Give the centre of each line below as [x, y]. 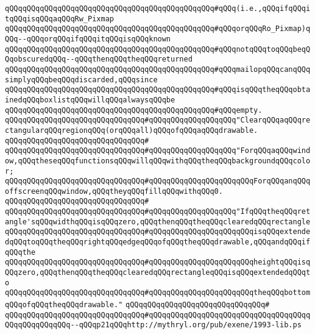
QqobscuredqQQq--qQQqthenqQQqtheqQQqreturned [99, 59]
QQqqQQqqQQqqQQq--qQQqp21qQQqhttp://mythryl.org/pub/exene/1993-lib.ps [153, 325]
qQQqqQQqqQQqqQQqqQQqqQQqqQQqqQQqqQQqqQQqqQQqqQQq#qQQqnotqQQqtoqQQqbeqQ [158, 49]
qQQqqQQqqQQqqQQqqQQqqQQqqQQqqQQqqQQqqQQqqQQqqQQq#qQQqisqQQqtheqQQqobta [158, 90]
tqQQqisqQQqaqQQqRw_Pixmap [59, 19]
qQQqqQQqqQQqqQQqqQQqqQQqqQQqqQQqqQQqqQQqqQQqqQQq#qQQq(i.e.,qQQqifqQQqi [158, 9]
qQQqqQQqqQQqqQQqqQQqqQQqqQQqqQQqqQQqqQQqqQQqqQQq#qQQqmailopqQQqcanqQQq [158, 69]
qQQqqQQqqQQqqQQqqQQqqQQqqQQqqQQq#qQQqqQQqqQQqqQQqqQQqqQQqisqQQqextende [158, 232]
